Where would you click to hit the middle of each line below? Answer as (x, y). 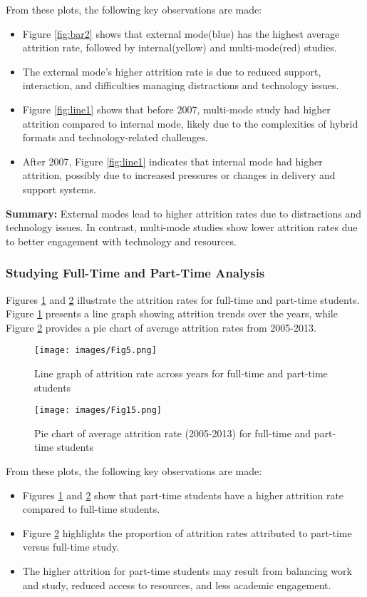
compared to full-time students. (91, 509)
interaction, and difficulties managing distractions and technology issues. (181, 85)
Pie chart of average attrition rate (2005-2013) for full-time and (173, 433)
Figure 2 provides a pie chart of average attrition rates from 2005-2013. (161, 327)
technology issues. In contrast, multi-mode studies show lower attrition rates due (182, 227)
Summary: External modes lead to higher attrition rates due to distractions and (184, 213)
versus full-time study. (71, 547)
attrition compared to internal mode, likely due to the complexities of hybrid (190, 123)
